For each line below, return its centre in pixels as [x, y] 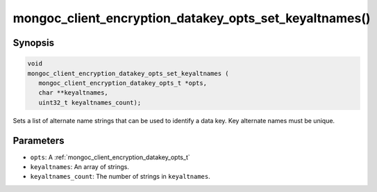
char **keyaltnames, [74, 93]
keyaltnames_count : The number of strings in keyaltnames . [120, 177]
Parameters [39, 140]
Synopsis [34, 43]
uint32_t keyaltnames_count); [90, 102]
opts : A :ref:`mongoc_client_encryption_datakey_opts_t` [110, 157]
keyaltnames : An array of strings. [80, 167]
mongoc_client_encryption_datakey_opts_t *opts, [123, 83]
